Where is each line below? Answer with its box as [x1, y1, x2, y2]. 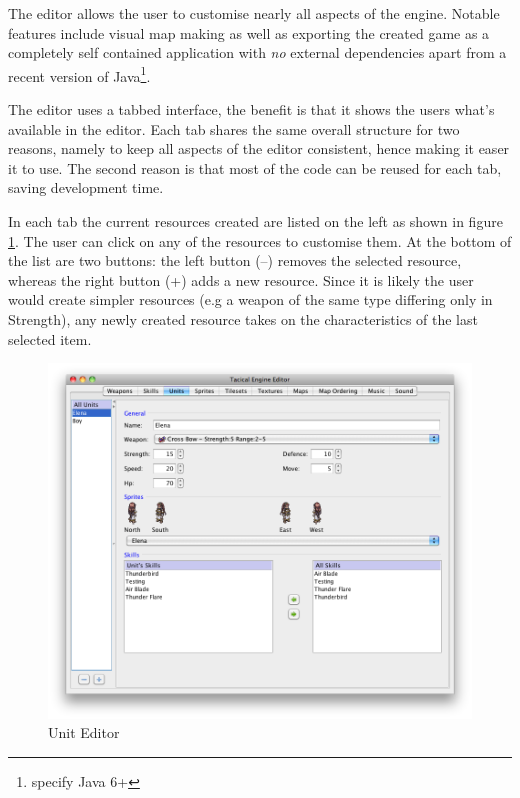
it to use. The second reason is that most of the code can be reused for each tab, [8, 157, 502, 178]
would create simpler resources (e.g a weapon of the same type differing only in [8, 289, 493, 310]
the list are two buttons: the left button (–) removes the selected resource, [8, 250, 462, 271]
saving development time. [8, 177, 164, 198]
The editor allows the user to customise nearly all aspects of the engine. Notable [8, 3, 500, 23]
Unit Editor [48, 722, 120, 743]
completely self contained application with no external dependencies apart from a [8, 42, 507, 63]
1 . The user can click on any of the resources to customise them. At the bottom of [8, 230, 512, 251]
